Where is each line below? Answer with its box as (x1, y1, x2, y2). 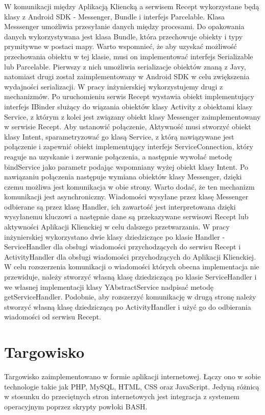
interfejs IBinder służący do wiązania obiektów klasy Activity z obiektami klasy (4, 101, 253, 111)
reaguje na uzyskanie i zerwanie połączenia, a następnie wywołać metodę (4, 151, 232, 162)
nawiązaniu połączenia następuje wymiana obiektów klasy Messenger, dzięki (4, 171, 242, 182)
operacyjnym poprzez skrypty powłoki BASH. (4, 401, 148, 411)
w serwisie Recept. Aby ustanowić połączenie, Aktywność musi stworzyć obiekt (4, 121, 251, 132)
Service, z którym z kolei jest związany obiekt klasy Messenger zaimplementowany (4, 111, 261, 122)
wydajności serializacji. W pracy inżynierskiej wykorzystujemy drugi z (4, 81, 223, 91)
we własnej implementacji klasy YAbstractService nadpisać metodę (4, 281, 213, 292)
